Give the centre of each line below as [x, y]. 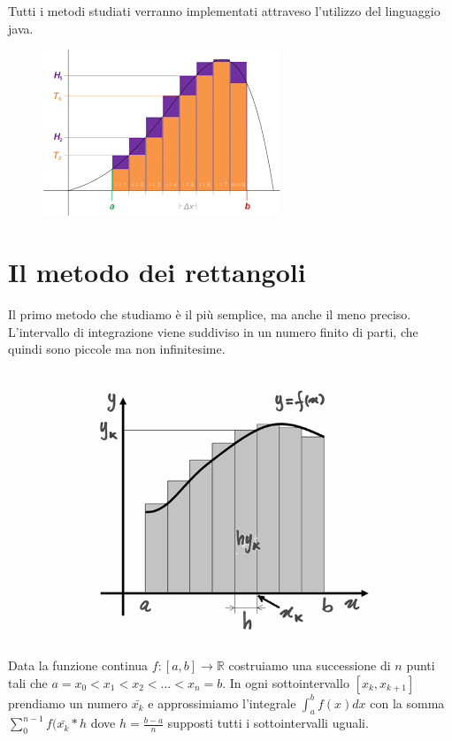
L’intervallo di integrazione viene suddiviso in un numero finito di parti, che [213, 331]
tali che [28, 683]
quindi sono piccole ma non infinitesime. [117, 349]
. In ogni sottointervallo [286, 683]
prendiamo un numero [68, 703]
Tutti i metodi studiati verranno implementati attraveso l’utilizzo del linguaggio [224, 11]
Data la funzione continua [78, 665]
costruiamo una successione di [310, 665]
